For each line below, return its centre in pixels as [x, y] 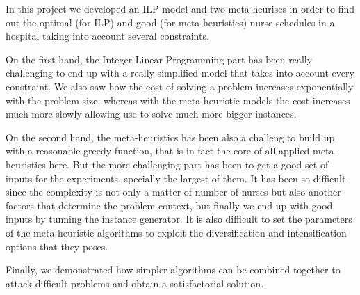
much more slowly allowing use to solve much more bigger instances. [151, 114]
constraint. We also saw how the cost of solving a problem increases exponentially [180, 86]
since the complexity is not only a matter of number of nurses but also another [173, 192]
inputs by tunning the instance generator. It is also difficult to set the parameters [179, 219]
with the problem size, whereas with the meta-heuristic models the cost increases [178, 100]
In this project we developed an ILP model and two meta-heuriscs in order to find [180, 8]
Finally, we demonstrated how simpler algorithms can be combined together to [173, 270]
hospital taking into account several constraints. [107, 36]
